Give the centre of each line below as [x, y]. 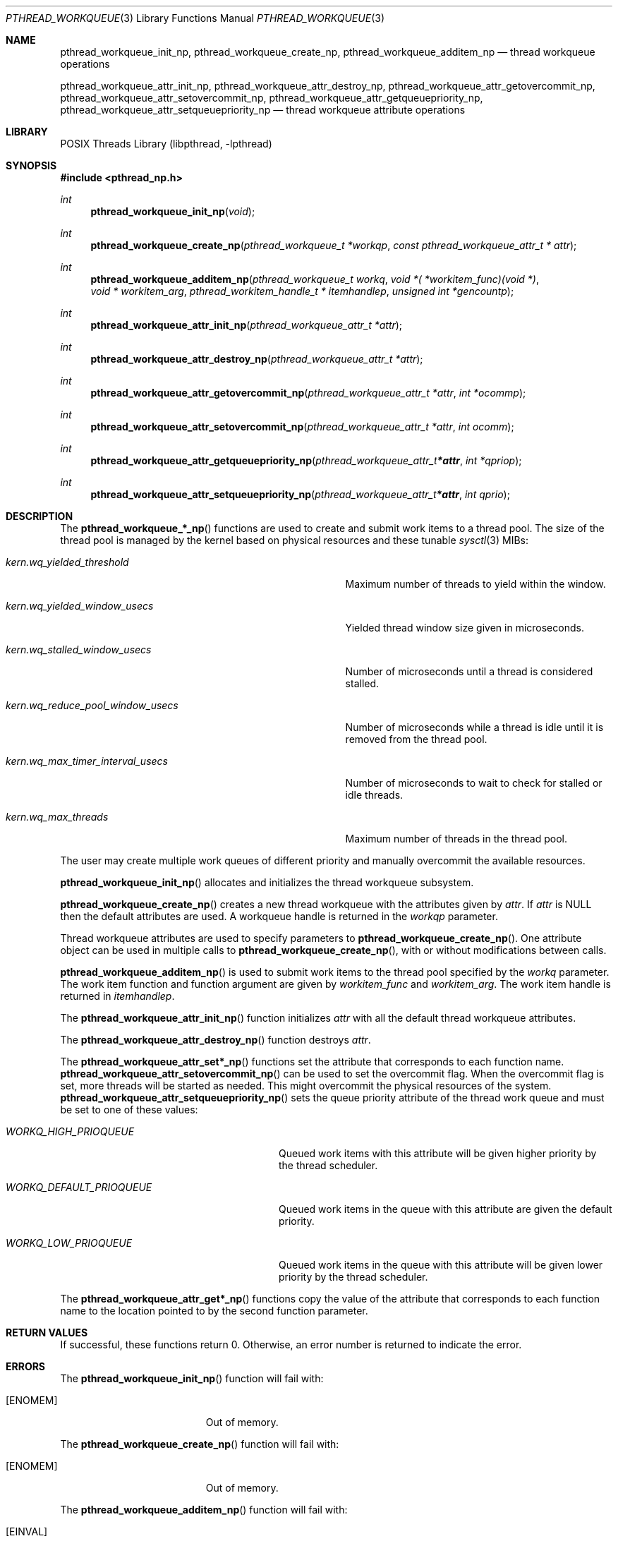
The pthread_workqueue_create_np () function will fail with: [200, 1444]
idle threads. [374, 795]
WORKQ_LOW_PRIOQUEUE [69, 1243]
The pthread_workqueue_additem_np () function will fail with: [204, 1510]
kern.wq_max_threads [57, 817]
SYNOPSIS [31, 165]
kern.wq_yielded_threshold [67, 562]
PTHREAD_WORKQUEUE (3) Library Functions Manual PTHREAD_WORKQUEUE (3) [195, 18]
